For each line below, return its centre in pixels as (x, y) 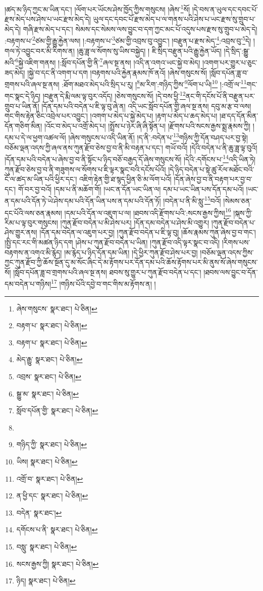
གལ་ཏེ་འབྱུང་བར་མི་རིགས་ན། (40, 50)
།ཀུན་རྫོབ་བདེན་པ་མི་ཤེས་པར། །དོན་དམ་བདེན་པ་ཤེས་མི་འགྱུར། (135, 222)
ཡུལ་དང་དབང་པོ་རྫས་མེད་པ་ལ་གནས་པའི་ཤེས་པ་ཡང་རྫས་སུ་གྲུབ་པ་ (174, 19)
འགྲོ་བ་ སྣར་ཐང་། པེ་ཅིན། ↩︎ (50, 478)
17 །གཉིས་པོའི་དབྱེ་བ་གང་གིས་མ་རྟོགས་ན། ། (103, 283)
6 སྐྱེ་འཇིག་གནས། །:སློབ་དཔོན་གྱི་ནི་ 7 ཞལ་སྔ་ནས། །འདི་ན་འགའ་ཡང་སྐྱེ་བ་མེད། (108, 62)
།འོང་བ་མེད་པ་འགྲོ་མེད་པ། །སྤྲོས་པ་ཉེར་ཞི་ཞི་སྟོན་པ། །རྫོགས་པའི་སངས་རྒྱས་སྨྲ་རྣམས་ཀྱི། (147, 125)
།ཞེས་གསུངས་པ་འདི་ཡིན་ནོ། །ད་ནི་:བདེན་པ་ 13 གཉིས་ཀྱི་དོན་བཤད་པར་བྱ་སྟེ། (158, 137)
